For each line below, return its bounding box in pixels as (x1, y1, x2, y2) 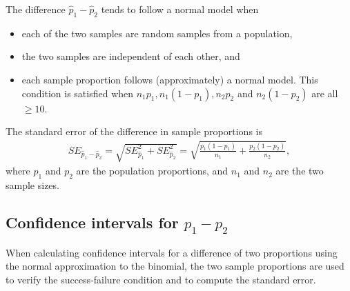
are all (311, 86, 338, 100)
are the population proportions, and (76, 163, 229, 178)
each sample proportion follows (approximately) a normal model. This (21, 72, 318, 86)
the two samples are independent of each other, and (21, 49, 240, 63)
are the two (275, 163, 324, 178)
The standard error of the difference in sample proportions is (6, 124, 262, 139)
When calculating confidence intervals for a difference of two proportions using (6, 245, 338, 259)
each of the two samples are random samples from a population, (21, 26, 293, 40)
